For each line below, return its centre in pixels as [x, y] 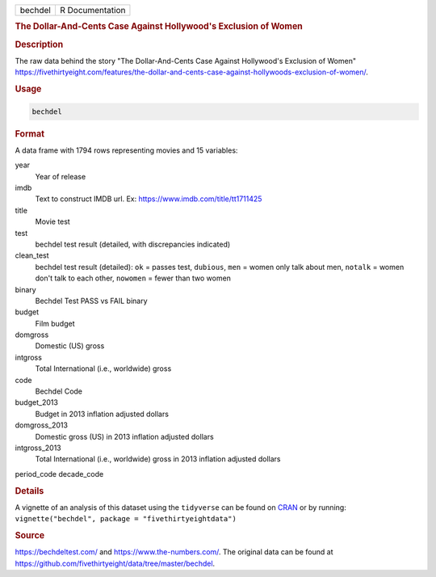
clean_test [32, 255]
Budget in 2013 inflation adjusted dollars [102, 414]
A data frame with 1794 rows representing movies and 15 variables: [126, 150]
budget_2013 [36, 402]
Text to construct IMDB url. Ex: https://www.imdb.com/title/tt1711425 [149, 199]
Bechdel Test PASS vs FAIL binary [92, 301]
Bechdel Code [59, 391]
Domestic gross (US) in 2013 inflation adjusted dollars [124, 436]
